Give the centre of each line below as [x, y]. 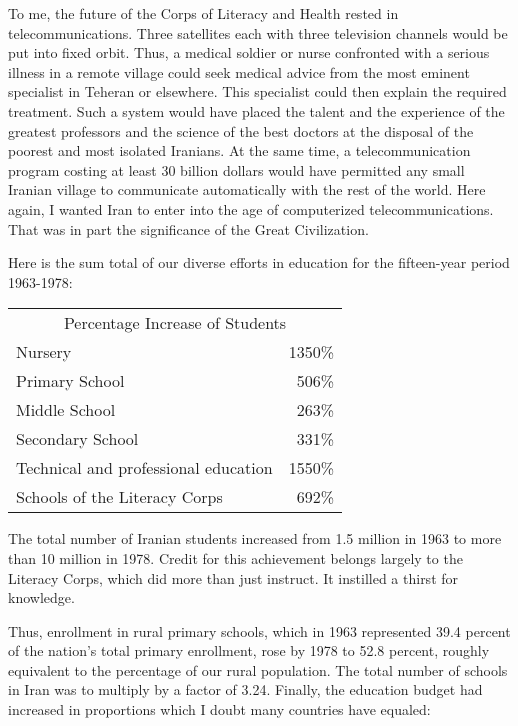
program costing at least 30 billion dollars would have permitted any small [236, 169]
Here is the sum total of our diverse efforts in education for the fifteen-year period [259, 262]
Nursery [44, 352]
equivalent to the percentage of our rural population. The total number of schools [258, 669]
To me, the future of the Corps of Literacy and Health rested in [203, 13]
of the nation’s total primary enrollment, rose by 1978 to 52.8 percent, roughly [249, 650]
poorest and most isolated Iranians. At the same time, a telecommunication [239, 150]
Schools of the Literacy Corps [119, 497]
